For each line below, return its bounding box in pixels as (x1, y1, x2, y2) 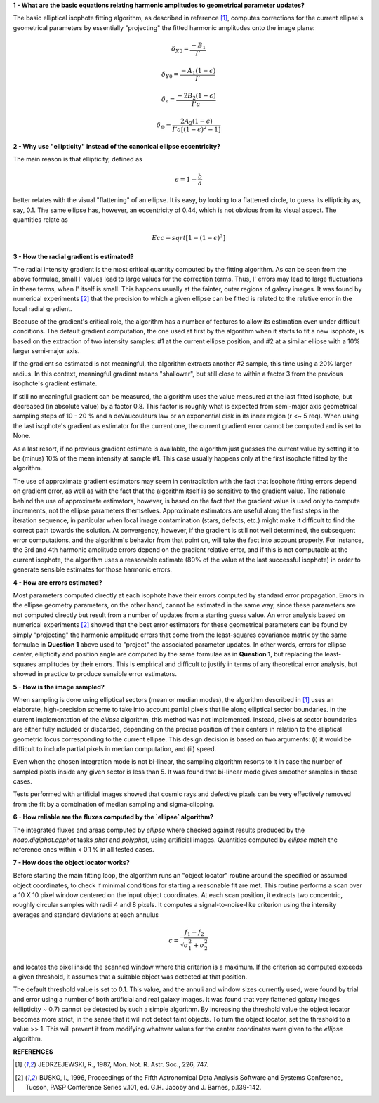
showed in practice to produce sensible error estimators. (13, 670, 177, 678)
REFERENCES (13, 1047, 53, 1056)
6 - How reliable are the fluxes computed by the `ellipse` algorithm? (13, 813, 214, 821)
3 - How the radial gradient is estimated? (13, 252, 134, 260)
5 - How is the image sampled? (13, 682, 105, 691)
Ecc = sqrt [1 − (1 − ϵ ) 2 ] (152, 232, 226, 242)
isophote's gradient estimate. (13, 379, 98, 388)
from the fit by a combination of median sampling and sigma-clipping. (13, 800, 215, 808)
